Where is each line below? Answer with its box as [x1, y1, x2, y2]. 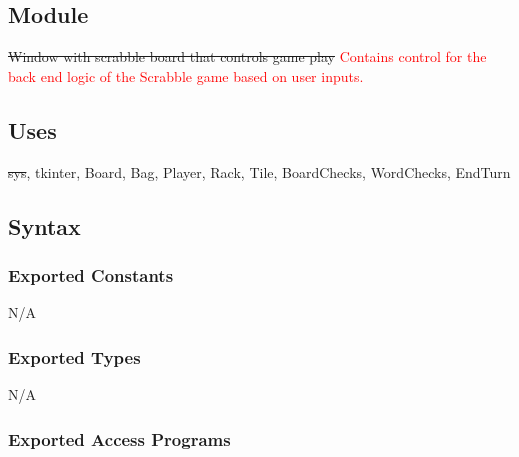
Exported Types [8, 344, 141, 369]
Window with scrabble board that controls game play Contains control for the [8, 46, 487, 67]
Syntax [8, 210, 81, 241]
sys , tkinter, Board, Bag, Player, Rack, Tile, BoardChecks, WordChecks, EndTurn [8, 161, 511, 182]
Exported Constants [8, 262, 174, 287]
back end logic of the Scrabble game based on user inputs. [8, 65, 364, 86]
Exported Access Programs [8, 426, 231, 451]
